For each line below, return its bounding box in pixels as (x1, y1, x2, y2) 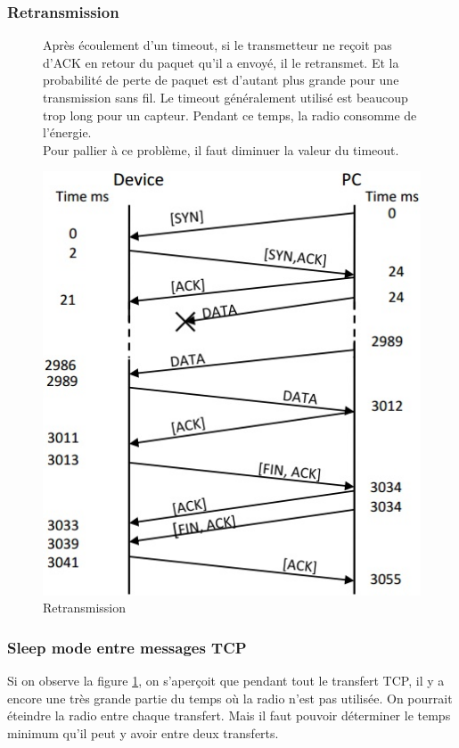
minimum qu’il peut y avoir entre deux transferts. (7, 724, 279, 743)
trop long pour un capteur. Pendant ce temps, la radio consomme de (43, 105, 417, 124)
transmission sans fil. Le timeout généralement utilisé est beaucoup (43, 88, 408, 106)
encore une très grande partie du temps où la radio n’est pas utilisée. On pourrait (7, 688, 453, 707)
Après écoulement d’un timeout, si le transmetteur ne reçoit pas (43, 36, 392, 54)
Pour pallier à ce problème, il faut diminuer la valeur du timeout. (43, 140, 399, 159)
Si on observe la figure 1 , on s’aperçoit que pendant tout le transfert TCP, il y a (7, 671, 445, 690)
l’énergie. (43, 123, 92, 142)
